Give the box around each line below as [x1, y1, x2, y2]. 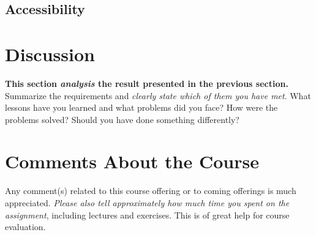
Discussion [5, 41, 95, 66]
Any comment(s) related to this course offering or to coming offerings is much [5, 184, 296, 197]
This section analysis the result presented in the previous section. [5, 76, 288, 89]
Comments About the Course [5, 149, 259, 174]
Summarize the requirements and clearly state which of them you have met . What [5, 89, 311, 102]
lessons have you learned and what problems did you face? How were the [5, 101, 278, 114]
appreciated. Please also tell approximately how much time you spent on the [5, 196, 290, 209]
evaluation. [5, 220, 46, 233]
